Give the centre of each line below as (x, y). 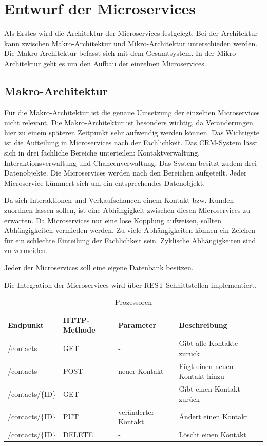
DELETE (78, 434)
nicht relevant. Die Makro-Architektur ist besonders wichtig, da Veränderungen (129, 122)
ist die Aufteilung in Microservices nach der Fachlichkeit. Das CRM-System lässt (131, 142)
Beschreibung (203, 325)
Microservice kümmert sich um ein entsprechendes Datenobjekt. (105, 182)
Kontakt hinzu (202, 376)
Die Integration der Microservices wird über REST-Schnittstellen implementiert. (130, 285)
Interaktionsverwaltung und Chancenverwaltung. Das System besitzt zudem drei (130, 162)
